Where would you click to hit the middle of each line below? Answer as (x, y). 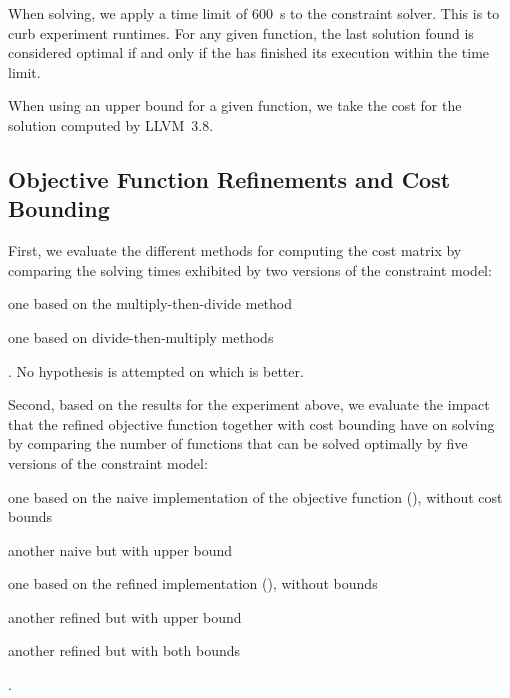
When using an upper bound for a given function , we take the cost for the (235, 105)
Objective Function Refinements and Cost (229, 178)
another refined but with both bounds (124, 650)
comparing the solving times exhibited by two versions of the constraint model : (250, 269)
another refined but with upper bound (125, 616)
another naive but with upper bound (120, 549)
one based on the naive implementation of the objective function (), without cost (255, 496)
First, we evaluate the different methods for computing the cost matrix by (235, 250)
